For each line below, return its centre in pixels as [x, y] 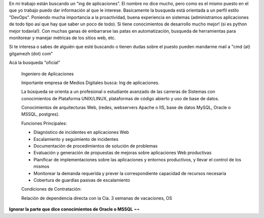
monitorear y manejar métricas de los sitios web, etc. [62, 38]
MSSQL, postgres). [40, 114]
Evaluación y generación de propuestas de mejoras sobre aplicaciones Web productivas [122, 153]
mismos [42, 167]
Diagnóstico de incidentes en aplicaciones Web [81, 132]
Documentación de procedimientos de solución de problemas [96, 146]
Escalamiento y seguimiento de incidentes [76, 139]
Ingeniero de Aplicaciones [48, 74]
